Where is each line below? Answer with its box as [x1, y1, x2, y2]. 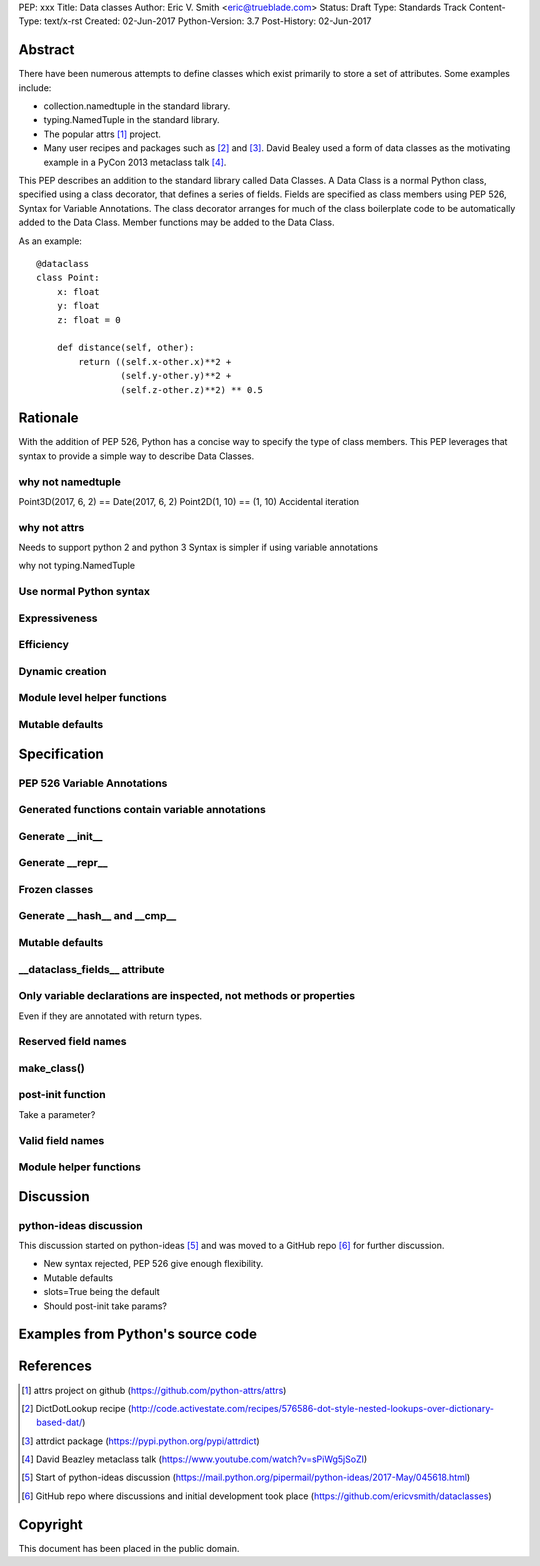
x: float [56, 286, 100, 297]
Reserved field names [18, 1035, 127, 1049]
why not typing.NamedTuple [18, 560, 135, 572]
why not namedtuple [18, 475, 122, 489]
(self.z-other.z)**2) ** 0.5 [120, 384, 264, 395]
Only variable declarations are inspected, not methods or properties [18, 989, 355, 1003]
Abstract [18, 41, 75, 59]
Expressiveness [18, 611, 99, 625]
